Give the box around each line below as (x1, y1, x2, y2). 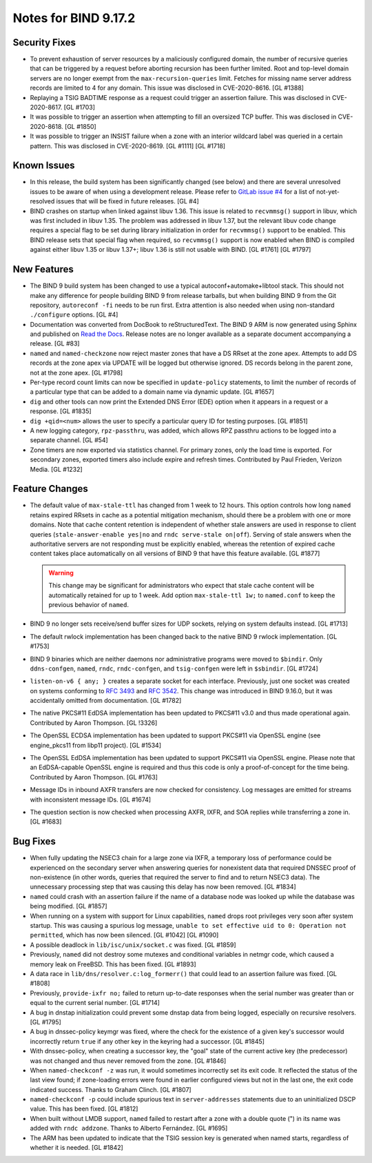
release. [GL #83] (30, 339, 80, 348)
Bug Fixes (12, 835, 56, 848)
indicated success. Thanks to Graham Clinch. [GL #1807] (30, 1085, 192, 1093)
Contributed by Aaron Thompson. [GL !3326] (30, 718, 158, 727)
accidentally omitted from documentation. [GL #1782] (30, 697, 182, 705)
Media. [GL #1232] (30, 465, 83, 473)
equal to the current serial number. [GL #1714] (30, 999, 160, 1007)
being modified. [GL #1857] (30, 902, 107, 911)
